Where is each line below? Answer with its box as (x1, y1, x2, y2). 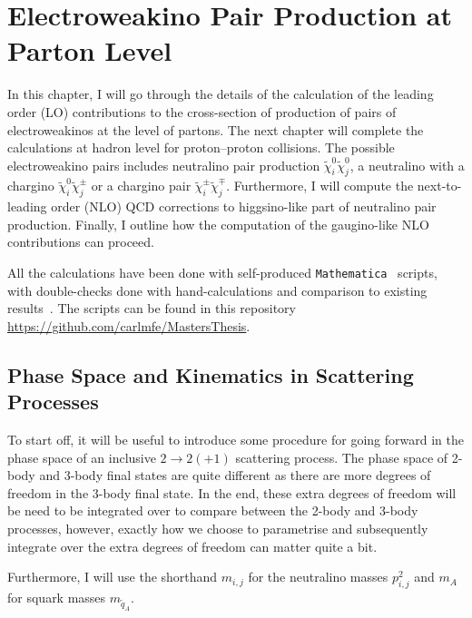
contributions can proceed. (7, 232, 154, 251)
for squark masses (7, 588, 106, 607)
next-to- (417, 176, 462, 195)
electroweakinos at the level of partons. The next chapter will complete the (7, 120, 424, 139)
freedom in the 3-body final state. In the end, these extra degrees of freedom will (7, 483, 457, 502)
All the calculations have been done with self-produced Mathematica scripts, (7, 263, 438, 282)
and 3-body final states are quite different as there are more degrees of (39, 466, 431, 485)
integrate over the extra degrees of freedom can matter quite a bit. (7, 536, 378, 555)
